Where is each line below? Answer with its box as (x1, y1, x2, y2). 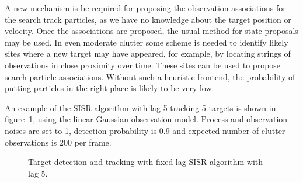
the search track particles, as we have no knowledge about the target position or (5, 13, 291, 25)
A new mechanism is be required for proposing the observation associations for (5, 2, 286, 13)
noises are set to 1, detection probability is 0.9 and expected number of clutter (5, 124, 285, 136)
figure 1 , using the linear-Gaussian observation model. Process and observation (5, 113, 288, 125)
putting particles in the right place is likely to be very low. (5, 82, 214, 94)
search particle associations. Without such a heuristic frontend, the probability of (5, 70, 295, 82)
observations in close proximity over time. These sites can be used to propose (5, 58, 281, 71)
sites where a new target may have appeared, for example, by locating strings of (5, 47, 291, 60)
